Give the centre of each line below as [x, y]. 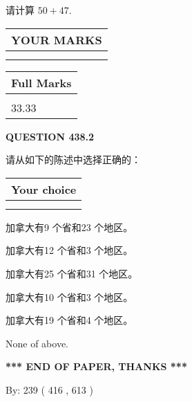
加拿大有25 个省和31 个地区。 [72, 273]
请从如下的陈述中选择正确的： [73, 159]
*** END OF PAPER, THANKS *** [96, 366]
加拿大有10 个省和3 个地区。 [69, 296]
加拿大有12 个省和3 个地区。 [69, 250]
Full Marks [41, 82]
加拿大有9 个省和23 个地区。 [69, 227]
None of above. [37, 343]
